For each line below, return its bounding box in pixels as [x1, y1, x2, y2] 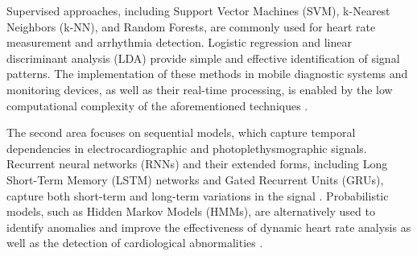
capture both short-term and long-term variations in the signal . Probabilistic [6, 187, 389, 204]
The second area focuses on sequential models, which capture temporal [6, 124, 356, 141]
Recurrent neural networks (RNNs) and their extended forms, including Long [6, 155, 388, 172]
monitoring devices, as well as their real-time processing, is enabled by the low [6, 81, 393, 97]
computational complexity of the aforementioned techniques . [6, 97, 308, 114]
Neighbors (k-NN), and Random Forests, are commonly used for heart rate [6, 18, 376, 35]
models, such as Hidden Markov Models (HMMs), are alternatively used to [6, 203, 375, 220]
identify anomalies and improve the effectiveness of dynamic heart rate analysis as [6, 218, 411, 235]
